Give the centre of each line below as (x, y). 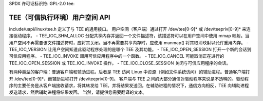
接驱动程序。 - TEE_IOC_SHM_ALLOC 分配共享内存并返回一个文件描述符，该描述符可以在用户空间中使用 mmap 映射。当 (129, 36)
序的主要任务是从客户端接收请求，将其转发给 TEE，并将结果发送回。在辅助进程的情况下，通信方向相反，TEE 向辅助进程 (129, 85)
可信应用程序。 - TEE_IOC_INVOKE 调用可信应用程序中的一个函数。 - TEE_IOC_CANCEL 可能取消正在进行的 (116, 56)
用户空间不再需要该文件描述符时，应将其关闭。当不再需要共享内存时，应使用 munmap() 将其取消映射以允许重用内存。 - (129, 42)
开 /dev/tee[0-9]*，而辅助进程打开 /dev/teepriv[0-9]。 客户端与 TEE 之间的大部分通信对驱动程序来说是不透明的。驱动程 (129, 79)
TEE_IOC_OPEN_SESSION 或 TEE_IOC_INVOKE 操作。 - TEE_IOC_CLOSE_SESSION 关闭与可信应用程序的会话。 (120, 63)
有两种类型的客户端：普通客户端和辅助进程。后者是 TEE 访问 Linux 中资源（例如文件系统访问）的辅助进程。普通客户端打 (130, 72)
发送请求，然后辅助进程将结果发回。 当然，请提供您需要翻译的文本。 (78, 92)
